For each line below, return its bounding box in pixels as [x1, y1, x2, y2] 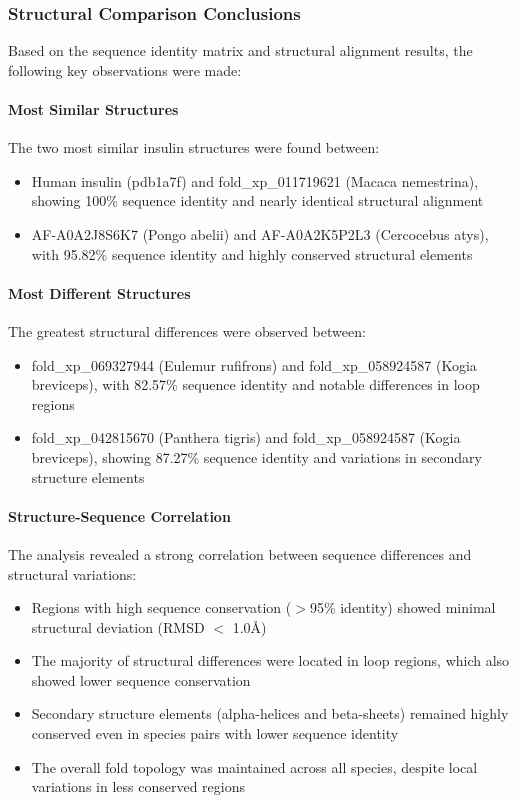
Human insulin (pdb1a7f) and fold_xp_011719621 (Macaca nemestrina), [31, 170, 479, 191]
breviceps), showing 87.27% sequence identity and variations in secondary [31, 446, 482, 467]
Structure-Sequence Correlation [8, 505, 231, 526]
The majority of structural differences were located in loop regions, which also [31, 650, 510, 671]
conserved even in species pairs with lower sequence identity [31, 723, 399, 744]
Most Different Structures [8, 282, 191, 303]
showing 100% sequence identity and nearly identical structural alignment [31, 190, 484, 211]
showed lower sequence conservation [31, 669, 251, 690]
